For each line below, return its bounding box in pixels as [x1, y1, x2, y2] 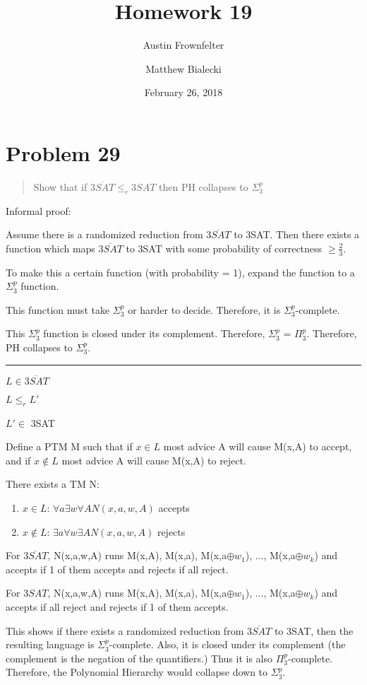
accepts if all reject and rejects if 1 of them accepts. [6, 599, 229, 614]
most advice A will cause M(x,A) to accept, [163, 439, 352, 454]
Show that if [33, 179, 88, 194]
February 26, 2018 [144, 85, 223, 100]
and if [6, 452, 31, 467]
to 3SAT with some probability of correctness [126, 240, 323, 255]
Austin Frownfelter [143, 37, 224, 52]
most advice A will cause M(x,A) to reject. [61, 452, 246, 467]
